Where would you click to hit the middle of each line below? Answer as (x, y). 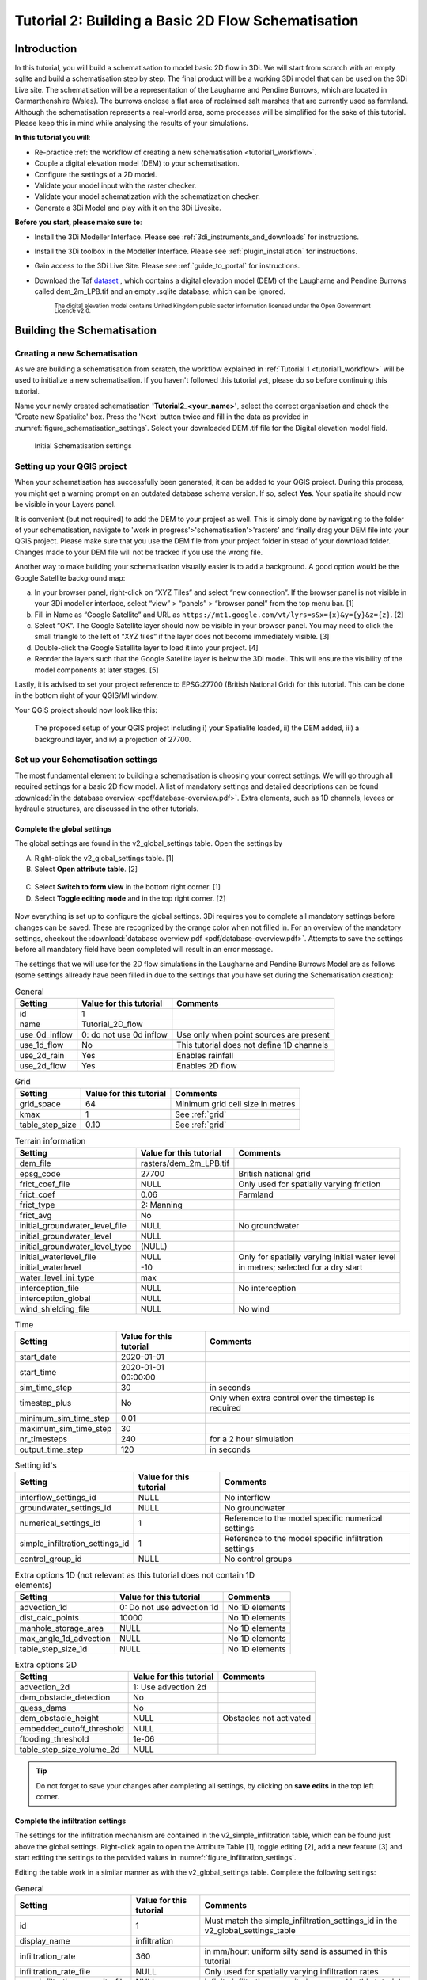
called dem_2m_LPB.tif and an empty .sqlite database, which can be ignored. (160, 291)
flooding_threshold (54, 1739)
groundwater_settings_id (65, 1508)
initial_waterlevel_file (58, 1257)
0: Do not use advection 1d (169, 1607)
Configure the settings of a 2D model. (96, 174)
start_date (38, 1357)
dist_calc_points (49, 1617)
